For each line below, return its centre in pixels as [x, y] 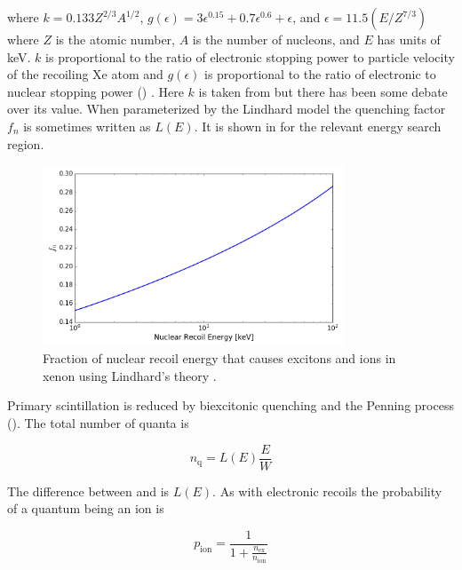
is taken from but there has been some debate [323, 91]
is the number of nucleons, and [276, 39]
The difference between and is [88, 491]
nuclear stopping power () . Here [96, 91]
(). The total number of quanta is [98, 423]
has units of [409, 39]
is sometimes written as [87, 126]
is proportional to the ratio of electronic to [320, 74]
